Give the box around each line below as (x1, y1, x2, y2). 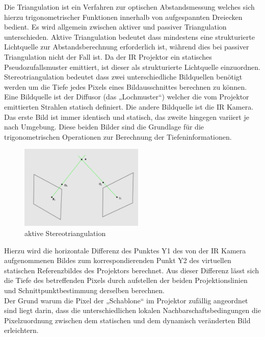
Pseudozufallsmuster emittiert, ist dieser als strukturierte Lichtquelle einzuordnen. (4, 61, 260, 72)
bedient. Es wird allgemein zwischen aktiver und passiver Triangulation (4, 21, 227, 32)
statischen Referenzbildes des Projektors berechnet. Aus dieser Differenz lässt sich (4, 265, 259, 275)
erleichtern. (4, 325, 39, 335)
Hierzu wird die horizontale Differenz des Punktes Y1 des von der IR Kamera (4, 245, 246, 255)
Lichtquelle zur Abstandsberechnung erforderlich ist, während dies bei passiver (4, 41, 249, 52)
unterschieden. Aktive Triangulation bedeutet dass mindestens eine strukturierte (4, 31, 255, 42)
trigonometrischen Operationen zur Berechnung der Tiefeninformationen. (4, 131, 232, 142)
